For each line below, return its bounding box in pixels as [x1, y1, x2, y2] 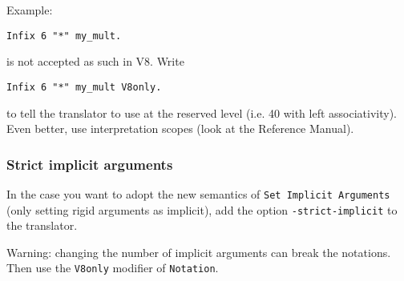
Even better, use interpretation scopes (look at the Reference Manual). [6, 120, 354, 137]
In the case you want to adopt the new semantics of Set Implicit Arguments [6, 185, 390, 202]
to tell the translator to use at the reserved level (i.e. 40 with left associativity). [6, 104, 398, 121]
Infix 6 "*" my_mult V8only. [6, 81, 162, 93]
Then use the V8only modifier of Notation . [6, 259, 219, 276]
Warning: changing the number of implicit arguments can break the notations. [6, 243, 391, 260]
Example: [6, 2, 53, 18]
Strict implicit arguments [6, 154, 173, 174]
